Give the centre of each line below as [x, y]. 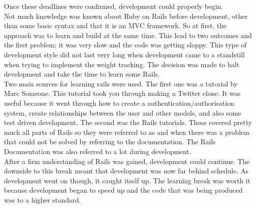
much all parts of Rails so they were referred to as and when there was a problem [127, 132]
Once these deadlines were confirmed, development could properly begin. [113, 6]
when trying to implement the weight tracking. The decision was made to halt [122, 64]
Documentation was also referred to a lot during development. [98, 151]
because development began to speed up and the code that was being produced [123, 190]
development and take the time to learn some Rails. [82, 74]
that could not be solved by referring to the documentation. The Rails [110, 142]
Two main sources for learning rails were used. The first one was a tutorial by [121, 83]
